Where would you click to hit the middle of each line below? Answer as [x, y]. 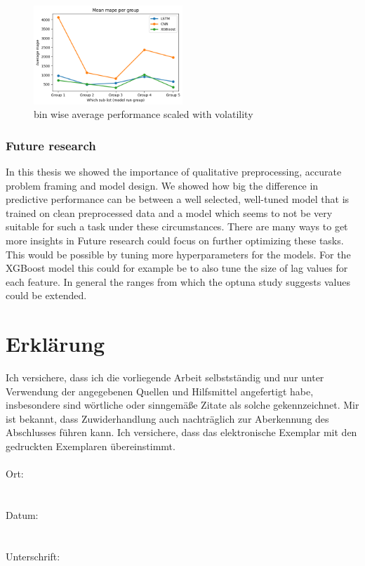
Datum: [22, 515]
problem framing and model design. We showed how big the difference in [162, 185]
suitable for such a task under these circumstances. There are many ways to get [177, 226]
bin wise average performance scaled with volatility [144, 114]
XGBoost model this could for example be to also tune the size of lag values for [177, 268]
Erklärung [55, 344]
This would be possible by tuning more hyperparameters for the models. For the [178, 254]
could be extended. [46, 295]
